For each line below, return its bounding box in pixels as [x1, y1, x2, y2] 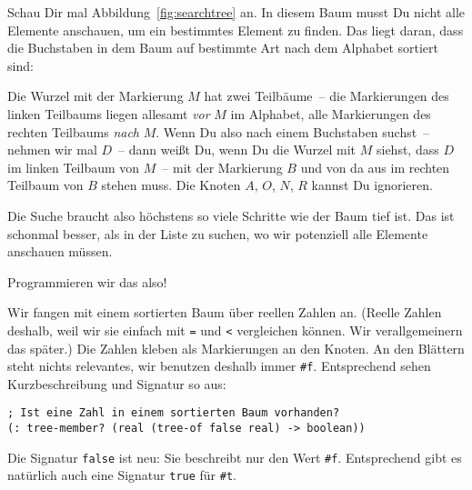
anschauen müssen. [7, 242, 113, 261]
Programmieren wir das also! [7, 272, 167, 291]
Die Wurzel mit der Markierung [7, 86, 184, 105]
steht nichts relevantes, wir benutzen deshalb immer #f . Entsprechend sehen [7, 356, 431, 375]
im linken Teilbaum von [7, 157, 140, 176]
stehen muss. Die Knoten [101, 175, 241, 195]
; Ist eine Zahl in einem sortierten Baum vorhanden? [7, 406, 340, 420]
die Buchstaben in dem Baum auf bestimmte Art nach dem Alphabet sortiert [7, 38, 438, 57]
